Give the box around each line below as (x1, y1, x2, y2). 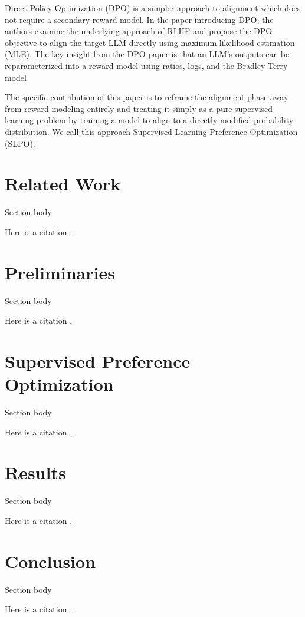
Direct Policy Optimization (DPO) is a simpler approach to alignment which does (5, 2, 301, 14)
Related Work (5, 171, 121, 196)
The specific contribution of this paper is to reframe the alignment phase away (5, 91, 288, 103)
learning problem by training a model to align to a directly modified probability (5, 114, 294, 126)
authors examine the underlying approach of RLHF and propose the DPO (5, 25, 273, 37)
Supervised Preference (5, 348, 191, 372)
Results (5, 460, 66, 484)
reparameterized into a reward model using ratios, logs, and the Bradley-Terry (5, 59, 288, 71)
